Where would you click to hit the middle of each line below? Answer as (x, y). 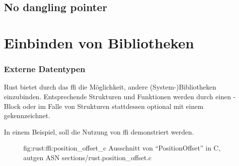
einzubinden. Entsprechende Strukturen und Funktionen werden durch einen (118, 96)
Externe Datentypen (45, 69)
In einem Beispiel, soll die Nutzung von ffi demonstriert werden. (99, 131)
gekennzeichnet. (27, 115)
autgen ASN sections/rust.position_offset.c (87, 157)
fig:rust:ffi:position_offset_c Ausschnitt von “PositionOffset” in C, (122, 148)
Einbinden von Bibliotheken (99, 42)
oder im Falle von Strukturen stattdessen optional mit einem (113, 106)
